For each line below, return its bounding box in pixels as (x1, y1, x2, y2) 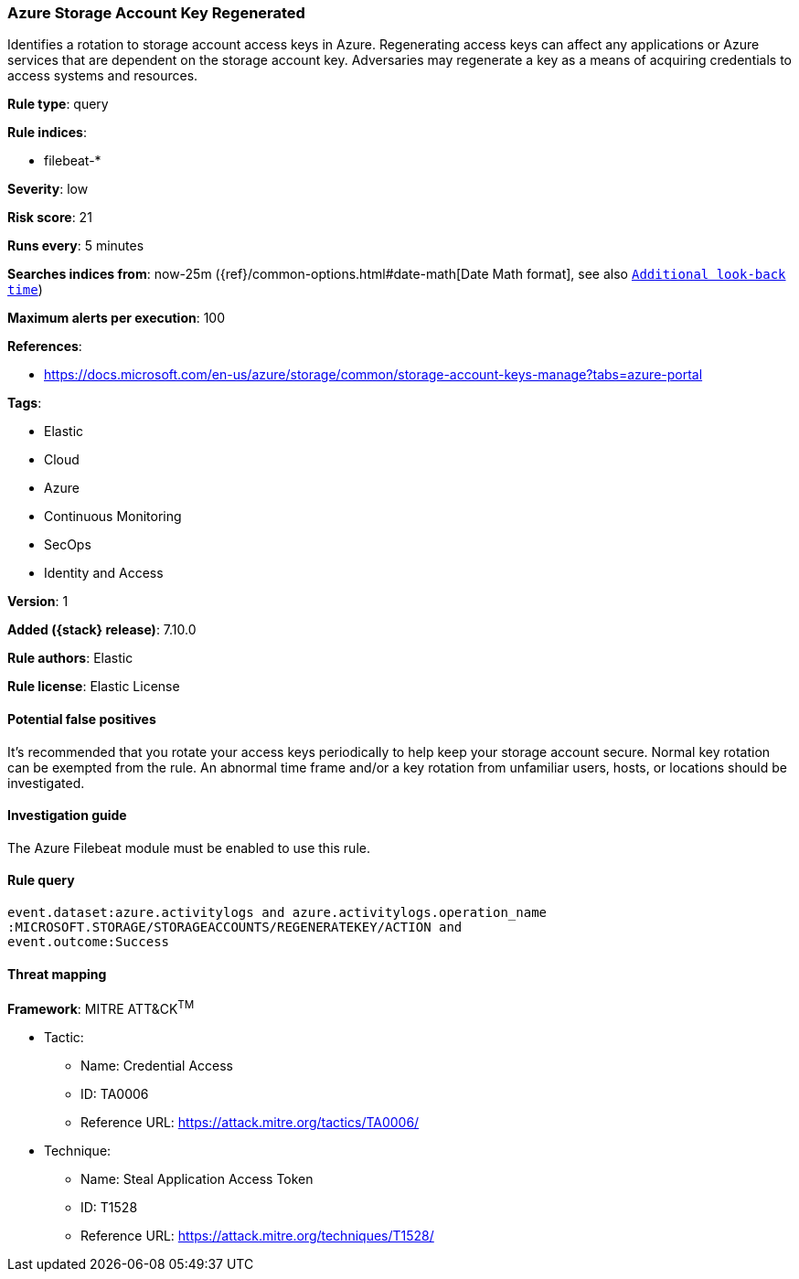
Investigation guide (7, 807, 127, 824)
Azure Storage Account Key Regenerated (7, 4, 305, 22)
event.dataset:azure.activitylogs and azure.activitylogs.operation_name (7, 905, 548, 921)
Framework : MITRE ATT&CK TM (7, 998, 195, 1017)
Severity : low (7, 181, 89, 197)
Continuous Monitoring (44, 508, 182, 525)
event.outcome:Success (7, 934, 170, 950)
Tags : (7, 395, 42, 411)
